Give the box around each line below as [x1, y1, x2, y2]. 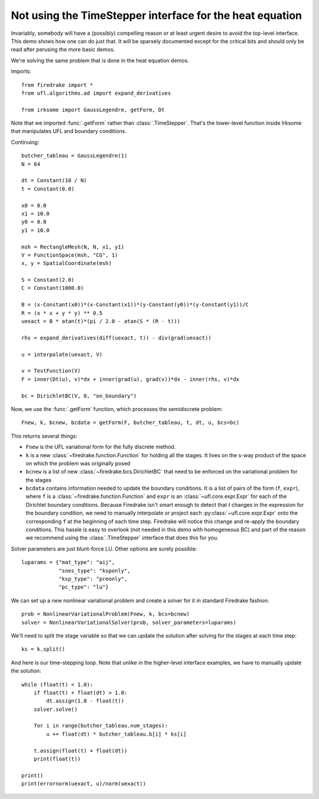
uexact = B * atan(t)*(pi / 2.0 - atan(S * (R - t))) [21, 318, 180, 325]
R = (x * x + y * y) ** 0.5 [21, 309, 103, 316]
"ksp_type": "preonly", [58, 575, 128, 582]
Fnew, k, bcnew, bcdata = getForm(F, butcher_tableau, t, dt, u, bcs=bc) [21, 419, 240, 426]
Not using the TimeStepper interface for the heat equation [11, 9, 302, 22]
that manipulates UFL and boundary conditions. [11, 128, 127, 135]
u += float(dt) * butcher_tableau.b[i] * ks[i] [46, 730, 187, 737]
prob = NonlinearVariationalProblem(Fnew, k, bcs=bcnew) [21, 611, 190, 617]
